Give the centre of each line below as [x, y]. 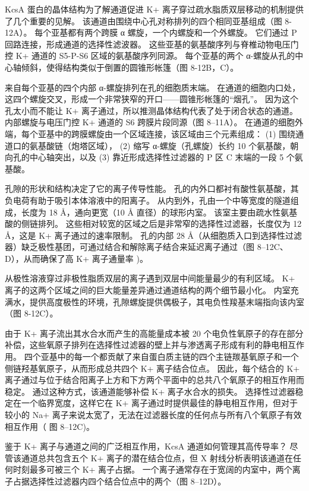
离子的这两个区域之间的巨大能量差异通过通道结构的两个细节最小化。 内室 [148, 290]
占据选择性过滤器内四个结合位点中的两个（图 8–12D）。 [119, 481]
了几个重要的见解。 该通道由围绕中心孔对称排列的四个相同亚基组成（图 [144, 20]
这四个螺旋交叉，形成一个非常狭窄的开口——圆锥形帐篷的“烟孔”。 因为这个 [152, 99]
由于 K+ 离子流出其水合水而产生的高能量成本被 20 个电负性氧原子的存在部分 [154, 333]
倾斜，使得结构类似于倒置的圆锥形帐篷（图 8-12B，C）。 [130, 67]
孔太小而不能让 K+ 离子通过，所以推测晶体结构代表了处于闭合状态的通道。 [152, 110]
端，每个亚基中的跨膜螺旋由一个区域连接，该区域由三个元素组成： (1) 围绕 [150, 133]
